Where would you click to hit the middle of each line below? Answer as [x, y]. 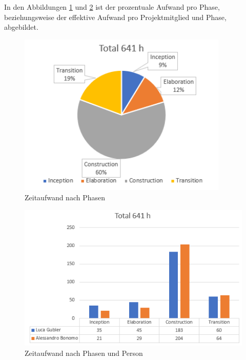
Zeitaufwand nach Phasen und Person [84, 353]
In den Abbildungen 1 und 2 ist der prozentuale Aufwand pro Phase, [112, 7]
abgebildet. [21, 27]
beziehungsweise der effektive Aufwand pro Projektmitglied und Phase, [115, 17]
